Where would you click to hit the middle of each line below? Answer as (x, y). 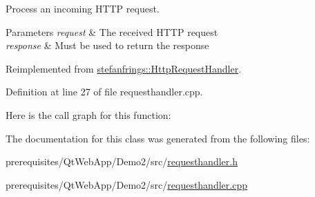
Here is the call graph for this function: (88, 114)
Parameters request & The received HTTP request (112, 31)
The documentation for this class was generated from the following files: (158, 138)
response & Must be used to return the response (107, 45)
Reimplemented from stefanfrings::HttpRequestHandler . (124, 68)
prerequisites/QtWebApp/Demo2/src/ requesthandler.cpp (126, 184)
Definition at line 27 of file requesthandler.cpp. (104, 92)
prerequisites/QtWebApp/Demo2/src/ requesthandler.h (122, 161)
